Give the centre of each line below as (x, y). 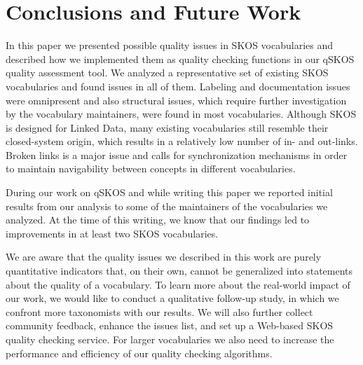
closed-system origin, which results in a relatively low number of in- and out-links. (182, 141)
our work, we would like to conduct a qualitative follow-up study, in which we (172, 298)
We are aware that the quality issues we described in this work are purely (164, 257)
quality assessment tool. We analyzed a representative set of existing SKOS (167, 73)
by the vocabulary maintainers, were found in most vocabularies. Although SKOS (181, 114)
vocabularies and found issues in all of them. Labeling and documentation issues (178, 86)
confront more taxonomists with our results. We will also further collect (159, 311)
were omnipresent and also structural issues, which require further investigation (176, 100)
